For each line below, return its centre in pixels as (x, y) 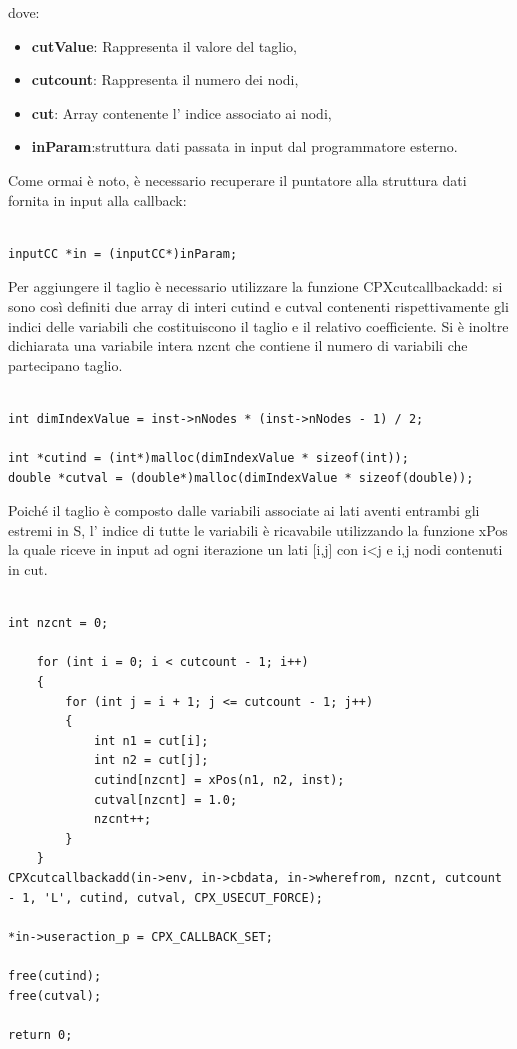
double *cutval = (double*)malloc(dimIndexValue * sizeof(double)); (241, 477)
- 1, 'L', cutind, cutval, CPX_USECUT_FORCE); (165, 897)
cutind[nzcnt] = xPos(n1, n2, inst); (219, 780)
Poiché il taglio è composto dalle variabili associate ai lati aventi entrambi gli (244, 510)
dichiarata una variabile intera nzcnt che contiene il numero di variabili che (238, 345)
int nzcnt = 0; (58, 623)
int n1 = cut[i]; (151, 740)
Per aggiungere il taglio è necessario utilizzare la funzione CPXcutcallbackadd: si (255, 286)
